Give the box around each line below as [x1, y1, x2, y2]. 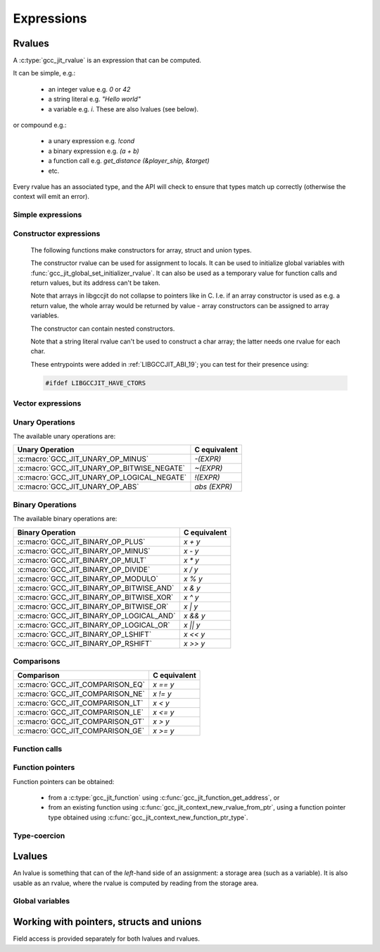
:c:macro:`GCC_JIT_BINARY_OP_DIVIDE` [17, 564, 151, 574]
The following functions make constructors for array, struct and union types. [30, 245, 253, 254]
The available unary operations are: [13, 432, 116, 441]
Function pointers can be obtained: [13, 777, 115, 786]
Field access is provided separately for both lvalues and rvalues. [13, 934, 200, 943]
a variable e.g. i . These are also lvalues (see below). [48, 104, 199, 113]
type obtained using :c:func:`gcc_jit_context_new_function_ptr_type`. [48, 813, 248, 822]
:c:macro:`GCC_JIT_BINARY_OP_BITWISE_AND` [17, 582, 175, 592]
